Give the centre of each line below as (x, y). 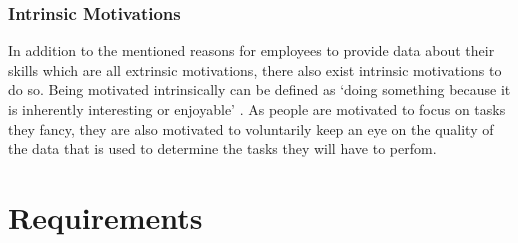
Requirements (105, 216)
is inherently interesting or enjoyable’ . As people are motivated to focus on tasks (257, 109)
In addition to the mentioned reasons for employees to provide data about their (251, 50)
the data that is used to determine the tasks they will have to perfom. (222, 148)
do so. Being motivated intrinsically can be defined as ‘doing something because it (259, 89)
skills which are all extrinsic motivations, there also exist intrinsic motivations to (255, 69)
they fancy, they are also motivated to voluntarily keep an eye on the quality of (251, 128)
